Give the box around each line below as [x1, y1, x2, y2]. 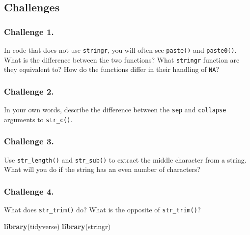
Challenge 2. [4, 85, 54, 97]
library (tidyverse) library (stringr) [4, 221, 111, 231]
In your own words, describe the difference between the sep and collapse [4, 104, 226, 115]
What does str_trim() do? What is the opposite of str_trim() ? [4, 204, 201, 215]
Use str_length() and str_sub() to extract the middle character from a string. [4, 154, 247, 165]
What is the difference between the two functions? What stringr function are [4, 54, 240, 65]
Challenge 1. [4, 25, 54, 37]
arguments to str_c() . [4, 114, 73, 124]
